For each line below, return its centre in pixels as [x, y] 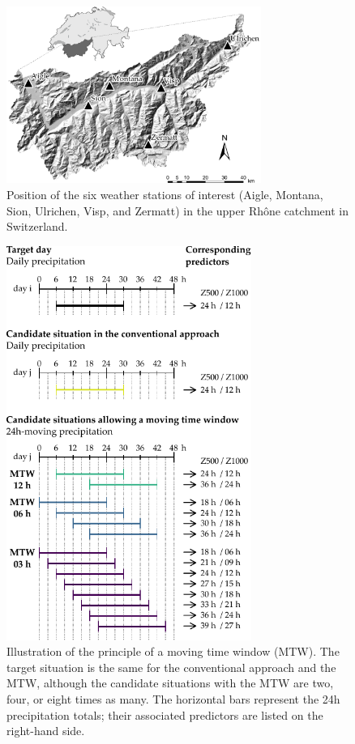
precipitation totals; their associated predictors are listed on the [165, 714]
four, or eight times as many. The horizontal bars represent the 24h [173, 699]
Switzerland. [37, 226]
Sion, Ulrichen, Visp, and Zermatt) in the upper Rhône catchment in [177, 210]
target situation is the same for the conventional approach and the [171, 667]
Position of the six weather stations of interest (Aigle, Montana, [165, 194]
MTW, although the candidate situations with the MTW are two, [170, 683]
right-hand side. [46, 731]
